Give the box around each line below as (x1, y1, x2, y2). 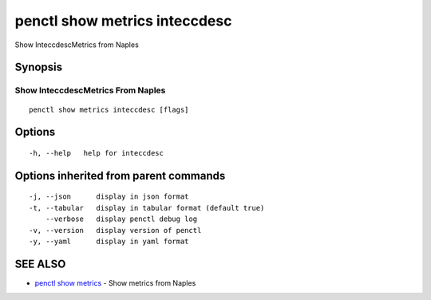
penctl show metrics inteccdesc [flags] (29, 105, 189, 114)
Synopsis (14, 61, 63, 74)
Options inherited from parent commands (14, 168, 226, 183)
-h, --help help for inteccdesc (29, 148, 164, 157)
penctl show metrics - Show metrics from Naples (34, 278, 196, 287)
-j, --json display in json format (29, 192, 189, 201)
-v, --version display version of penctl (29, 226, 202, 235)
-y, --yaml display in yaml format (29, 236, 189, 246)
